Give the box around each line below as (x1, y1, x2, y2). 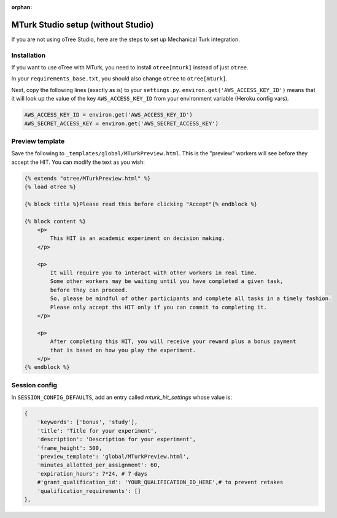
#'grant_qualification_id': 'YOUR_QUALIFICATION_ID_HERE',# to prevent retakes (37, 479, 284, 486)
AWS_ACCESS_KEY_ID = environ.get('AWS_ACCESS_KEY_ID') (24, 111, 193, 118)
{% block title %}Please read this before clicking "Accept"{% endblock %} (24, 200, 258, 207)
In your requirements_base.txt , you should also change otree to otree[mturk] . (11, 75, 228, 82)
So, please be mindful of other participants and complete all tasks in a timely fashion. (50, 295, 332, 302)
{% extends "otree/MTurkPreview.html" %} (24, 175, 151, 182)
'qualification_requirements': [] (37, 487, 141, 494)
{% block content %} (24, 218, 86, 225)
